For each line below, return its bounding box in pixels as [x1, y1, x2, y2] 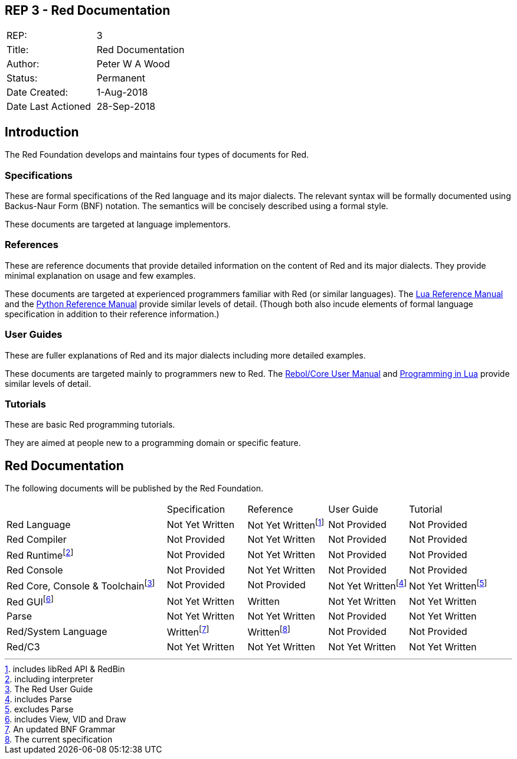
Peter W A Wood [96, 58, 170, 70]
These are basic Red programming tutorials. [5, 419, 175, 430]
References [5, 239, 58, 251]
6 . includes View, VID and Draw [5, 714, 126, 724]
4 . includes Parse [5, 693, 72, 704]
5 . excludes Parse [5, 703, 74, 714]
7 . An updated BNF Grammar [5, 724, 116, 734]
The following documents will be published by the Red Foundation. [5, 483, 263, 494]
